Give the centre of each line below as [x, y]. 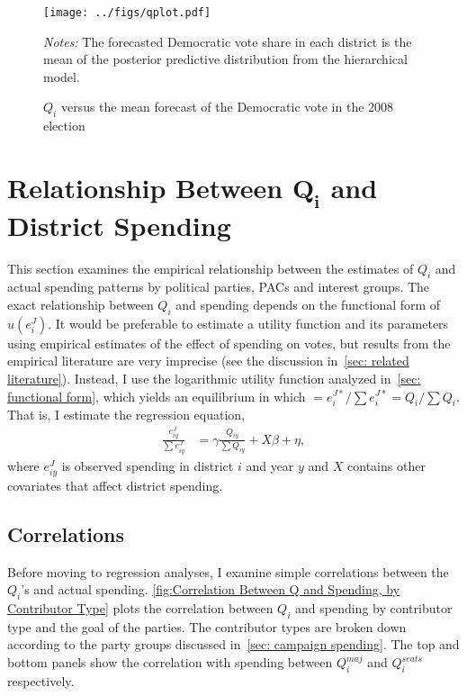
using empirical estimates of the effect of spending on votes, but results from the [229, 343]
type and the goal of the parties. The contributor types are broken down [207, 626]
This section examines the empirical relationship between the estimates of [211, 268]
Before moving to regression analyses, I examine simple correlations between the [228, 571]
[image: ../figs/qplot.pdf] [127, 13]
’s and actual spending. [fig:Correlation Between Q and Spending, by [211, 589]
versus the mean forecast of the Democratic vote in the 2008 [227, 107]
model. [62, 76]
